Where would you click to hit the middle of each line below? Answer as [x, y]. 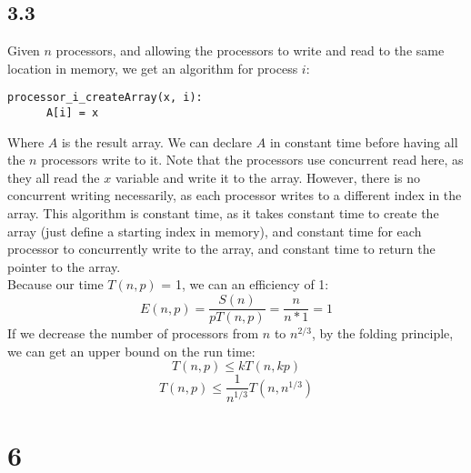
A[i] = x [72, 113]
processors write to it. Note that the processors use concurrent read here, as [252, 160]
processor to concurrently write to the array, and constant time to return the [221, 249]
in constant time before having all [364, 141]
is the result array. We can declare [157, 141]
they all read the [54, 177]
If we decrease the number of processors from [133, 333]
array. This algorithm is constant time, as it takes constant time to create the [223, 213]
